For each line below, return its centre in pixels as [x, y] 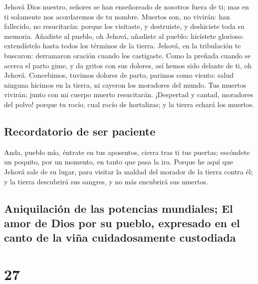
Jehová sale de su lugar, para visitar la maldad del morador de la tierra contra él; [129, 171]
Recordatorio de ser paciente [80, 131]
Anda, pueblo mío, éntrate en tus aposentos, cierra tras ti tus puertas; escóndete [127, 152]
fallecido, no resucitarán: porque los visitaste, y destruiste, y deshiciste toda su [124, 26]
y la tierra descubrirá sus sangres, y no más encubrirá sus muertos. [106, 181]
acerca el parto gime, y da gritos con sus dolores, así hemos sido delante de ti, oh [128, 65]
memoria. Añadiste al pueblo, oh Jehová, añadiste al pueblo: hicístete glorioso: [124, 36]
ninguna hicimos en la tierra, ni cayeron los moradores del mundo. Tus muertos [125, 84]
